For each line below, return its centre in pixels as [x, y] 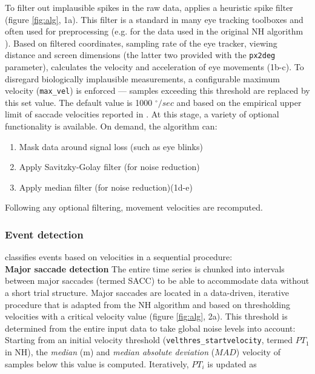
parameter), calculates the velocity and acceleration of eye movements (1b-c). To [154, 67]
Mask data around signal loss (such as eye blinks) [111, 146]
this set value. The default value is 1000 [79, 102]
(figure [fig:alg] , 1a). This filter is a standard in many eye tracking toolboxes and [154, 19]
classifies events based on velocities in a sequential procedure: [119, 257]
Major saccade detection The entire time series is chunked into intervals [145, 268]
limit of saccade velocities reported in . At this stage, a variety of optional [142, 114]
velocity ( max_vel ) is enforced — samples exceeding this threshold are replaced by [157, 90]
